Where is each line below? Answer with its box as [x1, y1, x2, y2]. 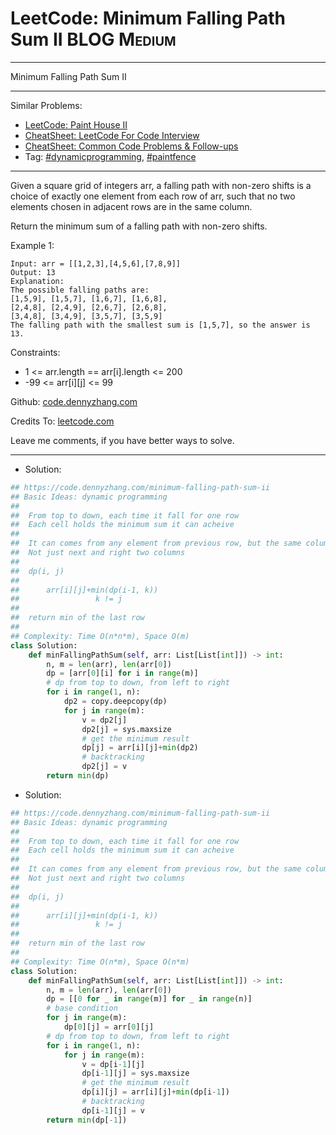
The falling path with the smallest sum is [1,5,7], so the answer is [10, 320, 311, 330]
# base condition [46, 1003, 118, 1014]
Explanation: [10, 276, 65, 286]
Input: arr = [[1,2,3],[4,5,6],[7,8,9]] [10, 258, 182, 269]
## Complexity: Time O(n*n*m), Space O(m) [10, 631, 190, 641]
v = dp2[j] [81, 715, 128, 725]
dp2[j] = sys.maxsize [81, 724, 172, 734]
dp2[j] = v [81, 762, 128, 772]
